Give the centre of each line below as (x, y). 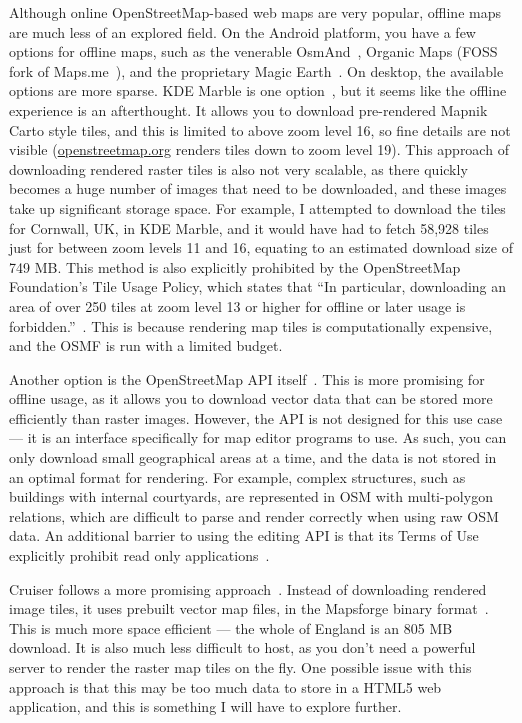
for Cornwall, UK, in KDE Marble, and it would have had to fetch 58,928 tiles (249, 227)
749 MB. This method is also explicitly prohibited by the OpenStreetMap (235, 266)
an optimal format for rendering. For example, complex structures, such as (237, 476)
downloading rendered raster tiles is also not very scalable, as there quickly (238, 168)
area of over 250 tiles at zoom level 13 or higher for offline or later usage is (237, 305)
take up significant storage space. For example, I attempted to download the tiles (257, 207)
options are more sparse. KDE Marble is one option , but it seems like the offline (258, 90)
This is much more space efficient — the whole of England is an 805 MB (231, 627)
